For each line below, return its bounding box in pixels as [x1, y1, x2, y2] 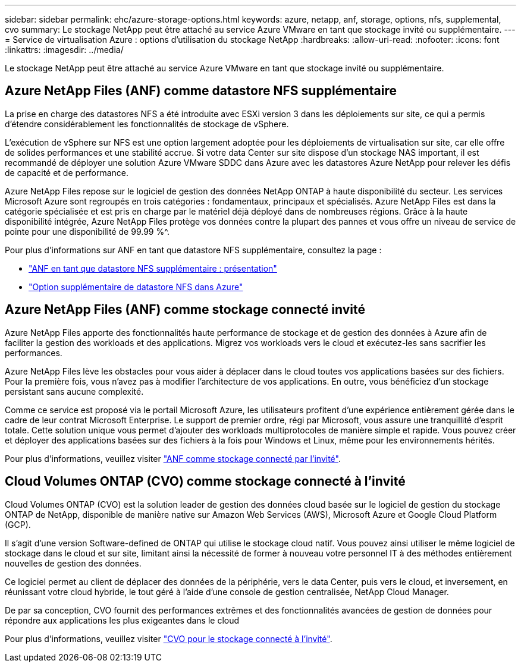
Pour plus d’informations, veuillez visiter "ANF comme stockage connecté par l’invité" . [5, 453, 341, 464]
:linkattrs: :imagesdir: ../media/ [5, 45, 124, 55]
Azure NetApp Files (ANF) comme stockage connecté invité [5, 302, 365, 317]
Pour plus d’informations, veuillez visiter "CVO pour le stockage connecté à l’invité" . [5, 633, 332, 644]
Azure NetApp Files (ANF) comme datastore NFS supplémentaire [5, 83, 397, 99]
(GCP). [5, 519, 31, 530]
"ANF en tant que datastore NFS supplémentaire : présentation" [29, 263, 277, 273]
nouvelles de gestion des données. [5, 558, 142, 568]
